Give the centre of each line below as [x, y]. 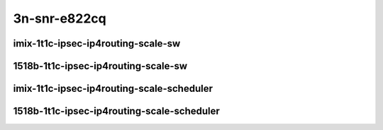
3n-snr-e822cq [60, 18]
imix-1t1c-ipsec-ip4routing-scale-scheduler [113, 89]
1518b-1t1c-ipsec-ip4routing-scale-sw [100, 66]
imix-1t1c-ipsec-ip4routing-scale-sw [97, 43]
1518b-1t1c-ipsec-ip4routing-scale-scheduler [116, 111]
